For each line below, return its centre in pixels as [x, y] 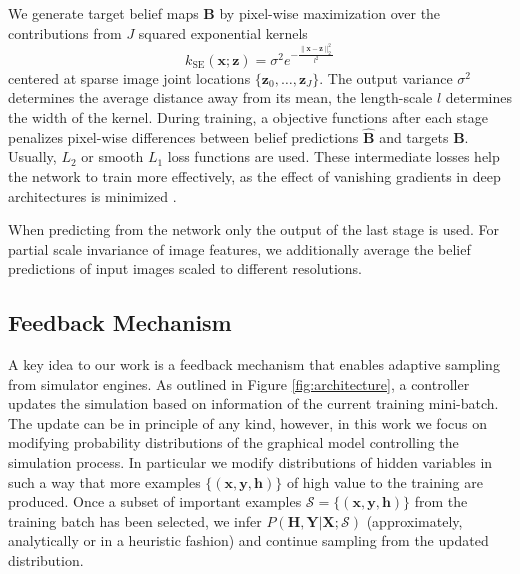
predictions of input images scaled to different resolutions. [185, 268]
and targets [414, 136]
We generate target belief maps [103, 13]
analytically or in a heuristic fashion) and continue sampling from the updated [248, 540]
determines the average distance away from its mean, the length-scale [220, 97]
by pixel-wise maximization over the [330, 13]
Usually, [32, 156]
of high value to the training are [384, 481]
